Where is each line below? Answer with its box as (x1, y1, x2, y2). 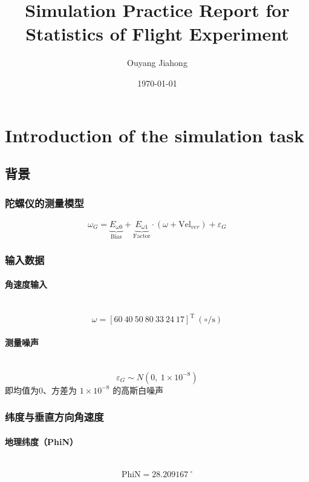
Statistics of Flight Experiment (25, 21, 289, 46)
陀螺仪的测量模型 (5, 196, 84, 211)
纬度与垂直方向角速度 (5, 409, 104, 424)
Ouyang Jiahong (127, 56, 187, 69)
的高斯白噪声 (112, 383, 164, 396)
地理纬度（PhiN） (5, 435, 79, 447)
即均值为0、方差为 (5, 383, 77, 396)
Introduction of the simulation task (5, 122, 304, 147)
